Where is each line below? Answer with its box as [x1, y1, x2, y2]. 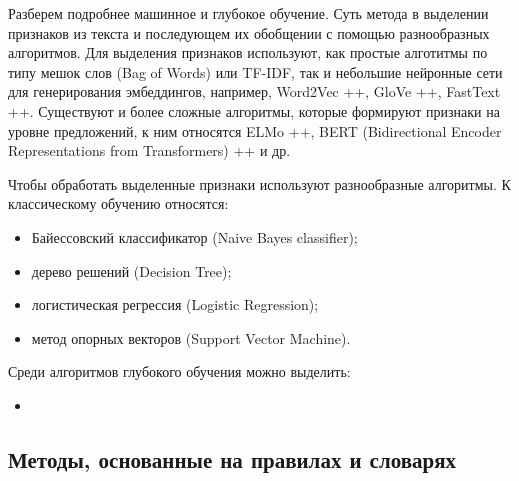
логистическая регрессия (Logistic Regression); [31, 294, 319, 315]
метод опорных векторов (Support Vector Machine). [31, 327, 351, 348]
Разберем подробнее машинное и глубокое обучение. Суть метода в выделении [8, 3, 489, 23]
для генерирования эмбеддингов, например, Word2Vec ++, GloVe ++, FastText [8, 81, 501, 102]
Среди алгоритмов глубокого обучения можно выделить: [8, 361, 351, 382]
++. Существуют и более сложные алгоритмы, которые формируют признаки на [8, 100, 500, 121]
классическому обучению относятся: [8, 193, 229, 214]
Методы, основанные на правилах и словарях [8, 443, 457, 474]
